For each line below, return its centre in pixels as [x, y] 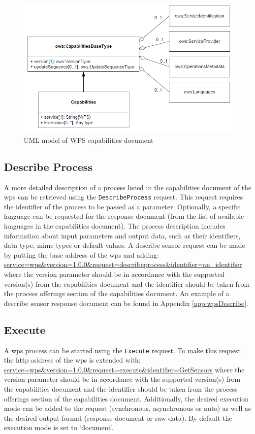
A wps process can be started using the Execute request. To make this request [122, 350]
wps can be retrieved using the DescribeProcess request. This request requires [124, 197]
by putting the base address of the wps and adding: [82, 254]
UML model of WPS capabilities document [89, 140]
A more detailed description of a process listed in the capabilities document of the [128, 187]
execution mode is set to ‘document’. [59, 427]
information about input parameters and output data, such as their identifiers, [122, 235]
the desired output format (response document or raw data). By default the [118, 417]
